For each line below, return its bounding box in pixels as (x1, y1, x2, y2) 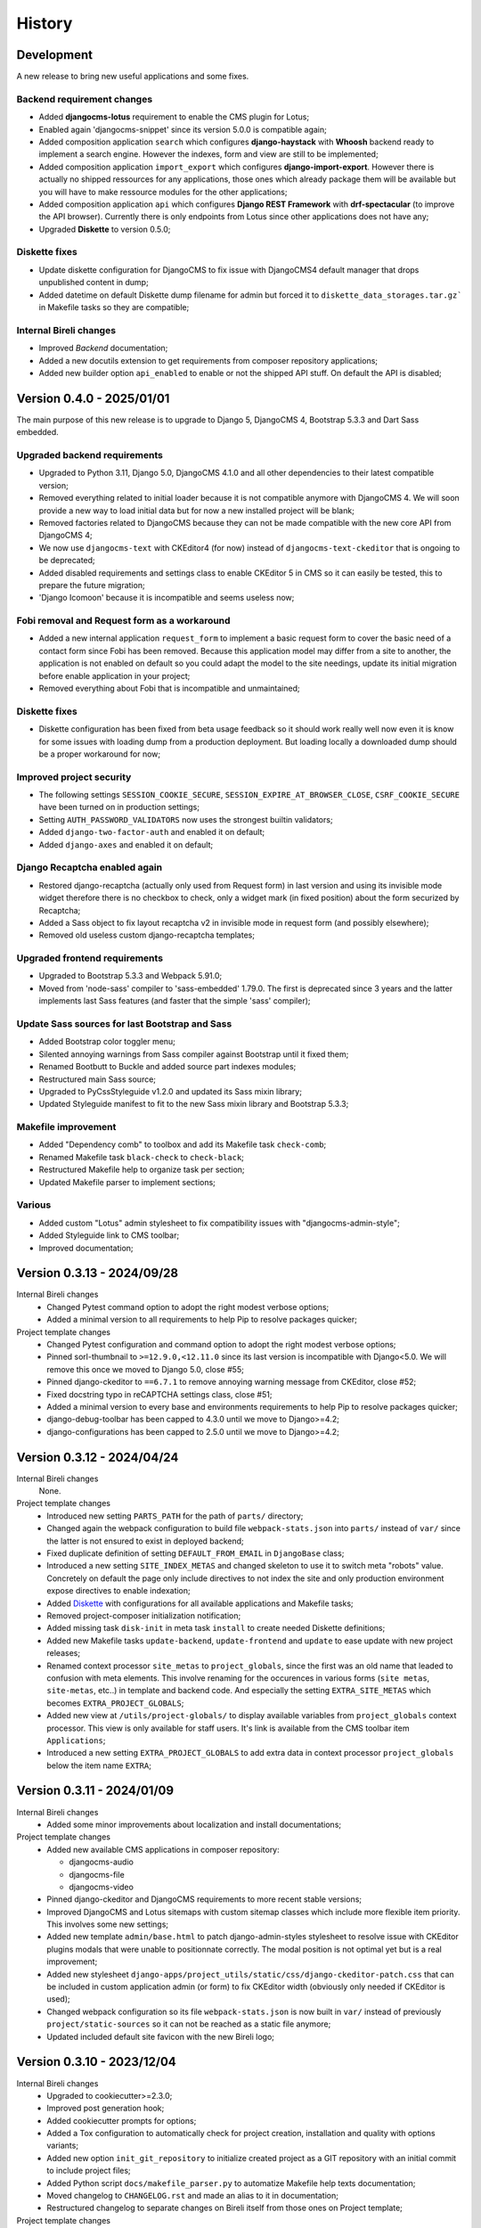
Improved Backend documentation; (38, 343, 168, 354)
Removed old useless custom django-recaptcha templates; (38, 930, 256, 940)
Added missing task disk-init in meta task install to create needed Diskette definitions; (46, 1623, 386, 1634)
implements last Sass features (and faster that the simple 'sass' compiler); (38, 995, 311, 1006)
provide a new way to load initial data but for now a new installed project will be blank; (38, 504, 355, 516)
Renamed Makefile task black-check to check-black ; (38, 1151, 245, 1162)
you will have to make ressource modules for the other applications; (38, 186, 288, 197)
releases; (46, 1648, 80, 1659)
